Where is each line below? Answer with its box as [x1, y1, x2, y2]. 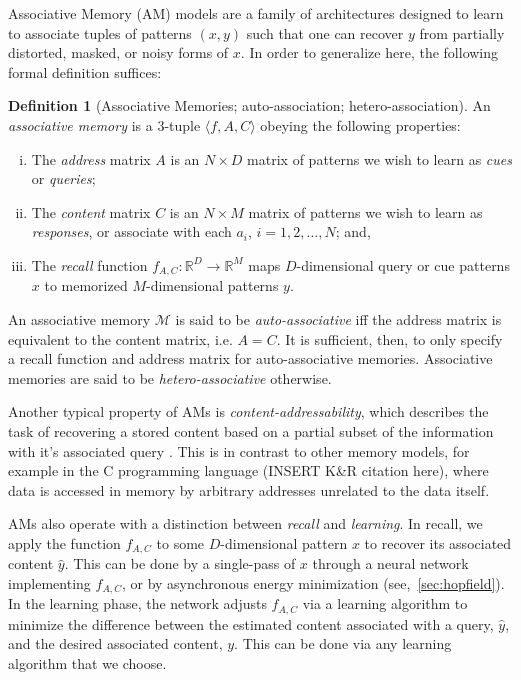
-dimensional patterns [145, 275, 279, 296]
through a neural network [312, 553, 469, 574]
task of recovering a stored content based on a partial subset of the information [8, 420, 494, 441]
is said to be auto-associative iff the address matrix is [175, 308, 502, 329]
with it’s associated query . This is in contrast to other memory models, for [8, 440, 470, 461]
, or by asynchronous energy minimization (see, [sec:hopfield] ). [121, 572, 505, 593]
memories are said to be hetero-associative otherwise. [8, 367, 332, 388]
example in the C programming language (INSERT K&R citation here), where [8, 460, 489, 481]
